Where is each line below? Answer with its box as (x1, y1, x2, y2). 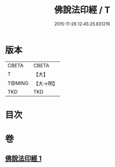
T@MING (7, 80, 29, 86)
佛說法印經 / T (54, 4, 111, 16)
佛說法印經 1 (5, 154, 42, 163)
